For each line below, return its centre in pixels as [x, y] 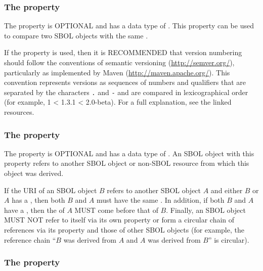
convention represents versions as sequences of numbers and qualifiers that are [125, 82]
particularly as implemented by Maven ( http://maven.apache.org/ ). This [117, 72]
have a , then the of [34, 210]
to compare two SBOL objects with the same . [76, 35]
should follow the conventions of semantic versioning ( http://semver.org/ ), [119, 62]
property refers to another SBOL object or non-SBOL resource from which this [127, 163]
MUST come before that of [116, 210]
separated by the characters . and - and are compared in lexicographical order [126, 92]
